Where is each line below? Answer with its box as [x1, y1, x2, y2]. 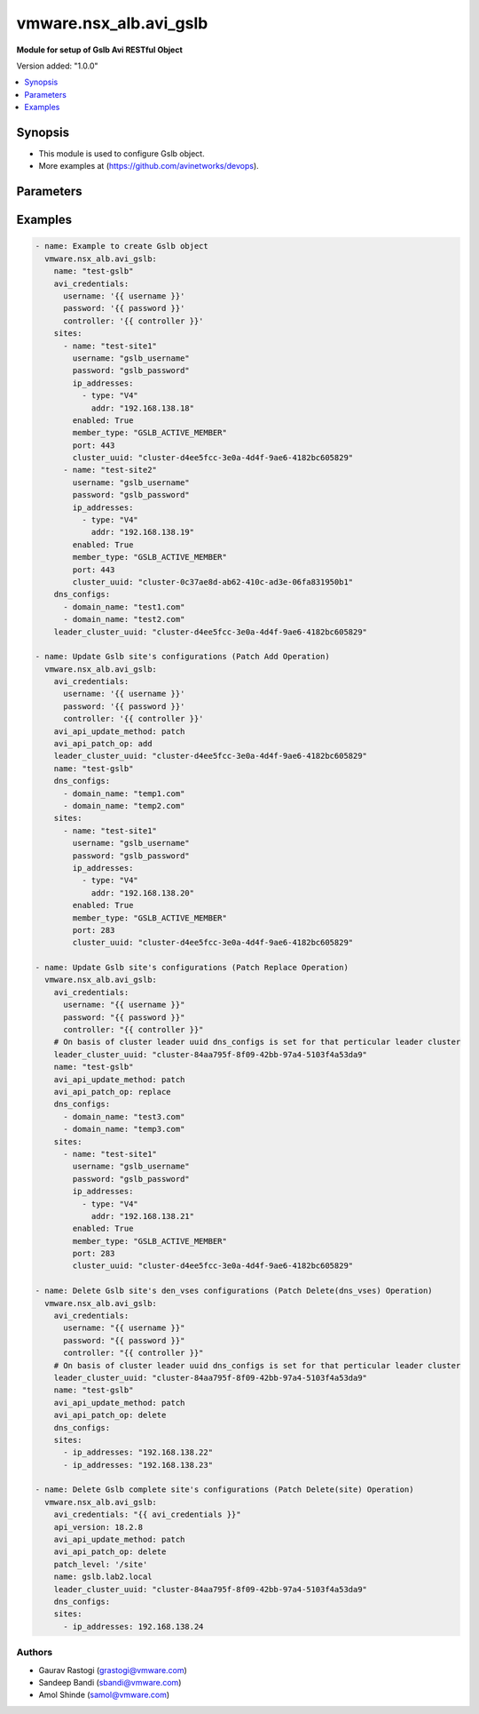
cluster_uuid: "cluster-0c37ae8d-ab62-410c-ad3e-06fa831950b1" [72, 577, 354, 586]
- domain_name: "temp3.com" [63, 1124, 185, 1135]
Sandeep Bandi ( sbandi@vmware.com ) [38, 1677, 182, 1687]
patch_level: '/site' [53, 1559, 148, 1569]
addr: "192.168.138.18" [90, 403, 195, 413]
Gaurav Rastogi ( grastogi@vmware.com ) [38, 1664, 188, 1675]
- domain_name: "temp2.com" [63, 801, 185, 810]
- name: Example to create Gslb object [35, 241, 208, 251]
